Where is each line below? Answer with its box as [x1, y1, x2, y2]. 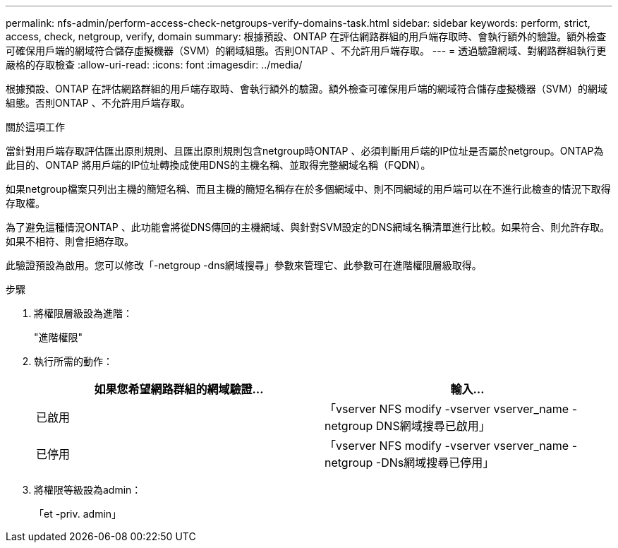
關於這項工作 [6, 121, 65, 133]
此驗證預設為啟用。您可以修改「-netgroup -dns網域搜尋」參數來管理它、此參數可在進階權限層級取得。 [6, 259, 482, 271]
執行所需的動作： [34, 355, 113, 367]
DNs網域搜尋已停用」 [381, 455, 495, 470]
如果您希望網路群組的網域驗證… [94, 382, 264, 396]
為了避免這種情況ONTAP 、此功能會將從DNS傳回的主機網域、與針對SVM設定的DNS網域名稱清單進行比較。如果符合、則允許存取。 [6, 221, 610, 233]
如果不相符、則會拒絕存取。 [6, 235, 134, 247]
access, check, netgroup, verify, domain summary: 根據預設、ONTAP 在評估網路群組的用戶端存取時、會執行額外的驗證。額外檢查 [6, 30, 607, 42]
